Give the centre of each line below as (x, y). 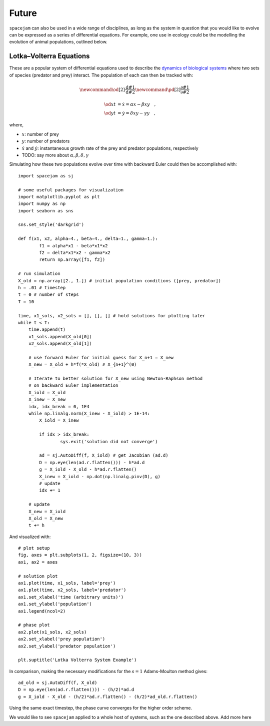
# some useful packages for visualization (71, 190)
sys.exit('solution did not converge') (109, 441)
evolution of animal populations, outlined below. (58, 42)
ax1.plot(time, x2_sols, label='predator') (72, 590)
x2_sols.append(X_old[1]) (60, 344)
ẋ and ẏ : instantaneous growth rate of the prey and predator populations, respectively (110, 148)
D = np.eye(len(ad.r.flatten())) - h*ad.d (92, 462)
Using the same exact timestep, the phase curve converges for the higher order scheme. (101, 708)
